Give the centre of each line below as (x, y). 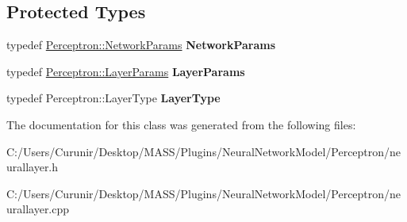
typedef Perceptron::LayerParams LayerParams (126, 71)
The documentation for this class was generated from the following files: (181, 124)
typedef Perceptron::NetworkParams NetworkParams (141, 45)
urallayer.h (33, 167)
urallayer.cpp (38, 209)
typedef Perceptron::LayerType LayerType (113, 98)
